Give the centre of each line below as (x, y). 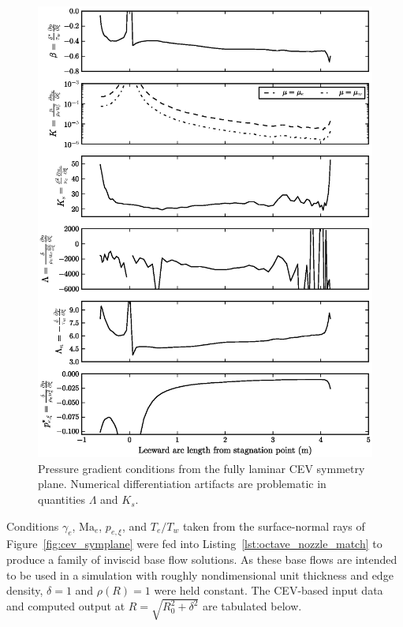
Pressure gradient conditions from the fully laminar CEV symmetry (201, 468)
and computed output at (66, 606)
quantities (62, 499)
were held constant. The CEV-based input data (269, 590)
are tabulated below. (252, 606)
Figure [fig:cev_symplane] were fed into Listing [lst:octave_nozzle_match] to (194, 544)
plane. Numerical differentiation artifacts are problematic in (182, 484)
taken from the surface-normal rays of (274, 526)
